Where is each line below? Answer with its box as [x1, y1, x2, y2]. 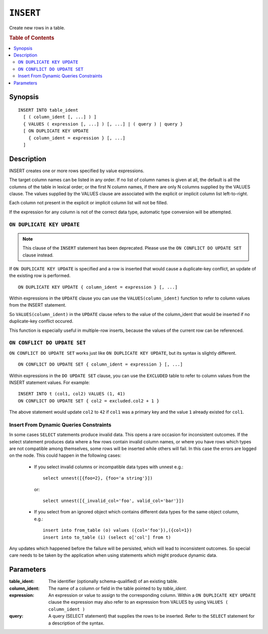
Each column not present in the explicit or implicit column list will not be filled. [9, 200, 168, 206]
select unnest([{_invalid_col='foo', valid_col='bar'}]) [43, 498, 185, 504]
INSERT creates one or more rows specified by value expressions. [9, 168, 144, 174]
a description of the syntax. [48, 620, 105, 626]
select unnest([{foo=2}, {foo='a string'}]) [43, 475, 153, 481]
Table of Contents [9, 35, 55, 42]
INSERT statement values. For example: [9, 380, 90, 385]
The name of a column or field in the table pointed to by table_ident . [48, 585, 187, 591]
